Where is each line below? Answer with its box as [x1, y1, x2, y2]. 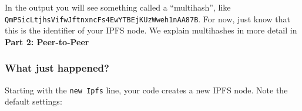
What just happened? [5, 60, 109, 75]
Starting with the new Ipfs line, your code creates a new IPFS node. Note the [5, 83, 288, 96]
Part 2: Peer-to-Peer [5, 35, 89, 48]
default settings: [5, 95, 62, 107]
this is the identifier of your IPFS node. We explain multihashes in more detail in [5, 24, 297, 36]
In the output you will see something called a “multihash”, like [5, 1, 231, 13]
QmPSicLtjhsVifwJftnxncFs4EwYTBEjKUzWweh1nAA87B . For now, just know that [5, 12, 290, 25]
